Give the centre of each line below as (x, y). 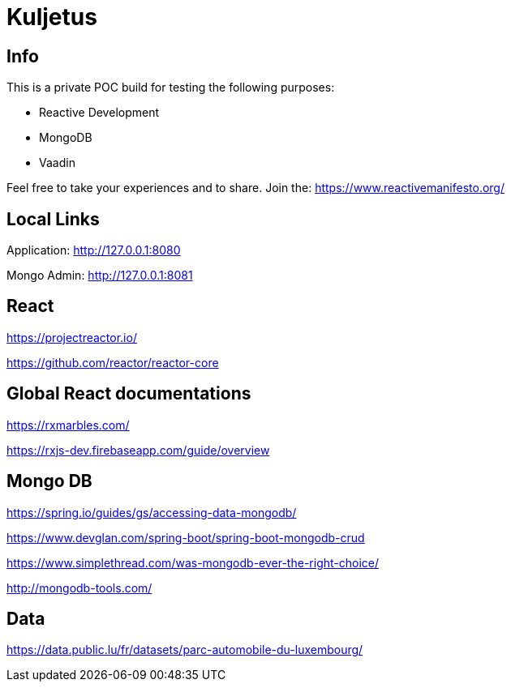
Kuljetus (52, 17)
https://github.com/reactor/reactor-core (113, 362)
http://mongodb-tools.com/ (79, 588)
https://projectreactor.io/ (72, 337)
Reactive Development (99, 113)
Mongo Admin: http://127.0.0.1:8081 (100, 276)
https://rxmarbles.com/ (68, 425)
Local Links (53, 219)
